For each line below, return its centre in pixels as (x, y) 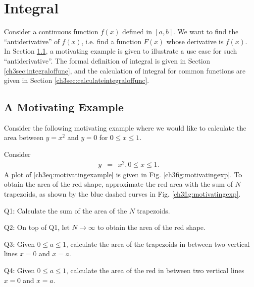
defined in (137, 32)
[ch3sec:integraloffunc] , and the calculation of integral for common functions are (125, 70)
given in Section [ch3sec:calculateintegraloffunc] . (76, 80)
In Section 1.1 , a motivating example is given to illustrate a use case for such (121, 51)
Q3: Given (20, 244)
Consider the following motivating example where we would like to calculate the (125, 127)
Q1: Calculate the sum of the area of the (66, 210)
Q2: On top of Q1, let (37, 227)
